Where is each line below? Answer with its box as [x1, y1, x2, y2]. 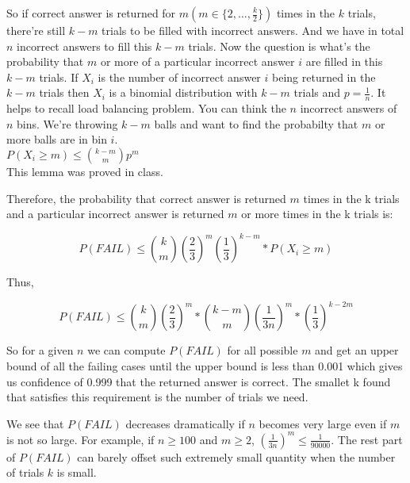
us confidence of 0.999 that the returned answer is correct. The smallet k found [6, 373, 391, 389]
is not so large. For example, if [6, 431, 155, 447]
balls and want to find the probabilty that [154, 115, 358, 132]
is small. [56, 464, 97, 481]
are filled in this [305, 53, 383, 70]
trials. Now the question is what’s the [188, 37, 370, 54]
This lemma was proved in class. [6, 163, 163, 179]
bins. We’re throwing [17, 115, 118, 132]
